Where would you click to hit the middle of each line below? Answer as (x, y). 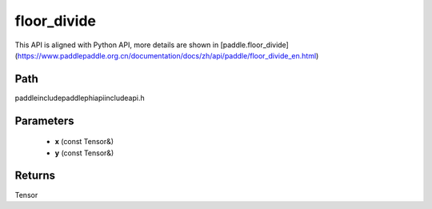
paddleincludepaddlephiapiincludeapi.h (80, 98)
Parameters (44, 121)
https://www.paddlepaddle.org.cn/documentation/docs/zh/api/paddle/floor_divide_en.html (167, 55)
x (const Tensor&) (84, 142)
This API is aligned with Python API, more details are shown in (117, 45)
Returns (35, 176)
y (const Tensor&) (84, 153)
